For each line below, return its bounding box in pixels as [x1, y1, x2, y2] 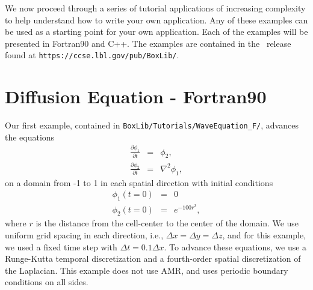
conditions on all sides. [5, 276, 88, 288]
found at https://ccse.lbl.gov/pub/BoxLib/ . [5, 49, 179, 61]
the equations [5, 130, 55, 143]
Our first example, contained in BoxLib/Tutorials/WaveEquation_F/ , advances [5, 119, 299, 131]
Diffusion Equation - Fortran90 [5, 84, 267, 109]
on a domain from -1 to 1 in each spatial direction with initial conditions [5, 176, 273, 189]
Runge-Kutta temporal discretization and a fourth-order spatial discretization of [5, 252, 301, 265]
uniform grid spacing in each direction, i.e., [5, 229, 164, 241]
